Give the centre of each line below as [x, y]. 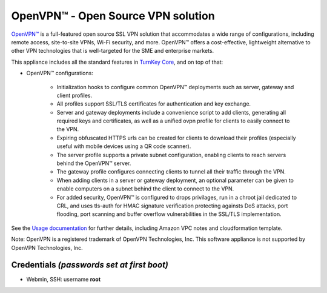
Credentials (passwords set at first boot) [90, 265]
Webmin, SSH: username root [64, 280]
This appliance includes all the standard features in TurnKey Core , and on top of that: [117, 62]
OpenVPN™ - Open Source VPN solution [113, 16]
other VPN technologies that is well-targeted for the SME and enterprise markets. [113, 51]
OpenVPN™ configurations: [60, 73]
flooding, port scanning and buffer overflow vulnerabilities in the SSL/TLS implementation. [169, 214]
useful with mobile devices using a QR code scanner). [124, 146]
